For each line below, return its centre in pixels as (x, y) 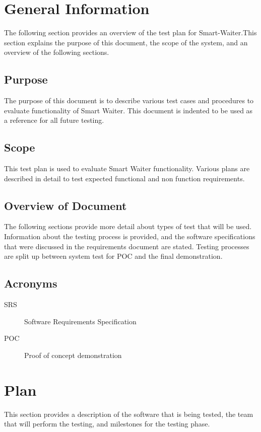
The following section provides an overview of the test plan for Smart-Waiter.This (130, 32)
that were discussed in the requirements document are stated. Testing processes (127, 246)
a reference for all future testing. (54, 120)
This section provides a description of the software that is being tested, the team (129, 414)
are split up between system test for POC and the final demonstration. (113, 256)
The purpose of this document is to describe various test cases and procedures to (129, 100)
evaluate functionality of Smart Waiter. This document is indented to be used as (128, 110)
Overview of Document (66, 205)
